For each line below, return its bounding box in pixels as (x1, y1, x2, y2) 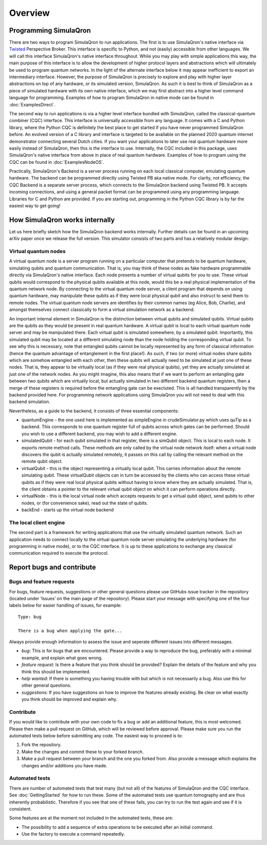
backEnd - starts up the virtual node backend (21, 507, 114, 513)
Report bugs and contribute (9, 563, 96, 572)
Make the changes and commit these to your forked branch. (21, 749, 144, 755)
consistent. (9, 806, 32, 812)
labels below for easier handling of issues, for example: (9, 602, 122, 608)
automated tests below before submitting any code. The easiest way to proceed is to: (9, 733, 183, 739)
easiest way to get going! (9, 203, 61, 209)
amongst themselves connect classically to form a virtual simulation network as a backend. (9, 307, 195, 312)
